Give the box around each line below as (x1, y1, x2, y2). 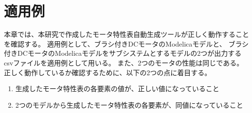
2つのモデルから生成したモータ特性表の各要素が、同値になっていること (15, 99, 243, 110)
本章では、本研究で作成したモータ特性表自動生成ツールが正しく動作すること (4, 29, 249, 39)
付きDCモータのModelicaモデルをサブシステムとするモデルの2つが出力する (4, 48, 242, 58)
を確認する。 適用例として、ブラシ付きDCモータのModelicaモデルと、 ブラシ (4, 38, 249, 48)
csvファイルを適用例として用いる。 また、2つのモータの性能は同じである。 (4, 57, 244, 67)
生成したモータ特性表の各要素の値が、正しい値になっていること (15, 83, 219, 94)
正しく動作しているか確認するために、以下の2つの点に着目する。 (4, 67, 212, 77)
